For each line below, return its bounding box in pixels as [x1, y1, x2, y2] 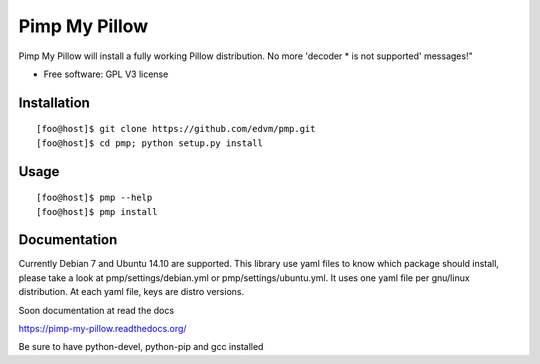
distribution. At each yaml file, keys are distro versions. [18, 286, 245, 298]
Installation [18, 94, 90, 111]
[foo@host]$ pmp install [36, 206, 158, 217]
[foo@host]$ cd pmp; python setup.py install [36, 137, 264, 149]
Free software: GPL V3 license [43, 68, 169, 80]
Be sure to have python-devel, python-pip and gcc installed [18, 341, 264, 353]
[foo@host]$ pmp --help [36, 192, 153, 204]
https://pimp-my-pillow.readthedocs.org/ [18, 323, 187, 334]
